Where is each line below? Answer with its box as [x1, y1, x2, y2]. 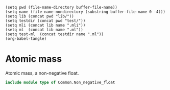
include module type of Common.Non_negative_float [5, 80, 115, 85]
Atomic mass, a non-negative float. [5, 70, 79, 76]
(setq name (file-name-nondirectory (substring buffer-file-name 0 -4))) [5, 9, 166, 14]
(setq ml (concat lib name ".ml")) [5, 27, 83, 32]
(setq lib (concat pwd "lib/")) [5, 14, 74, 19]
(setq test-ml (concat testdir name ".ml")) [5, 32, 104, 37]
